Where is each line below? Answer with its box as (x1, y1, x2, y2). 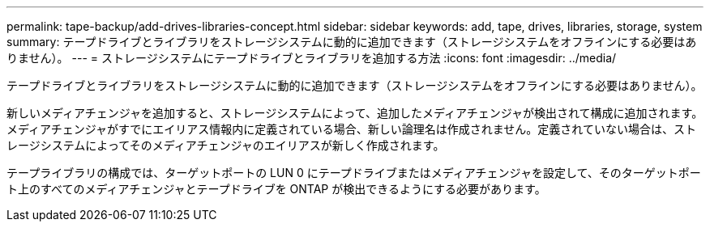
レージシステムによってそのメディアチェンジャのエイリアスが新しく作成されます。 (6, 138, 445, 152)
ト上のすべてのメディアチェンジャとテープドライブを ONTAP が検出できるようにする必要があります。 (6, 182, 546, 196)
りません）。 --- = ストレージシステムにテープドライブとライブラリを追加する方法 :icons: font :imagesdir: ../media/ (6, 51, 617, 65)
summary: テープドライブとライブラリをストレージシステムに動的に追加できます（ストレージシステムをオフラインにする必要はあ (6, 35, 697, 49)
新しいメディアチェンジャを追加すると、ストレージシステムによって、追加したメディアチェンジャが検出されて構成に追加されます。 (6, 106, 704, 120)
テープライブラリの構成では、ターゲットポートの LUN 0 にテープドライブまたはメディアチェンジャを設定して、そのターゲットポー (6, 166, 701, 179)
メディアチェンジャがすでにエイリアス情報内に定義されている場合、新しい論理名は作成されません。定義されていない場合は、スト (6, 122, 696, 136)
